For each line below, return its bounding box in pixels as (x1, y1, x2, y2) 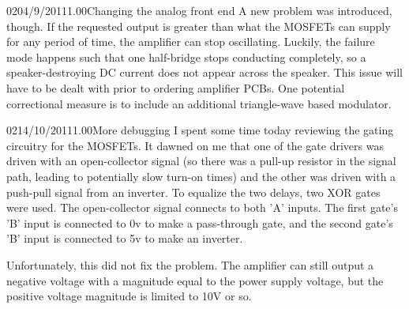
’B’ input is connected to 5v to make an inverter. (6, 230, 243, 247)
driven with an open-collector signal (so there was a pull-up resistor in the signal (6, 153, 396, 169)
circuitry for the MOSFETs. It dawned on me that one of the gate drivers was (6, 137, 384, 153)
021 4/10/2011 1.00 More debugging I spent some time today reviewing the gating (6, 122, 394, 138)
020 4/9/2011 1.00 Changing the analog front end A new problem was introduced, (6, 2, 392, 18)
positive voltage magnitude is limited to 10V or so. (6, 288, 252, 304)
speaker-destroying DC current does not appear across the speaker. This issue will (6, 64, 403, 81)
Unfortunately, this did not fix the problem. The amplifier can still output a (6, 256, 374, 273)
